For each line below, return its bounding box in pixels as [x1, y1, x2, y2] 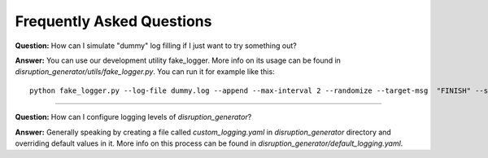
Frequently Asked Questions [15, 12, 212, 30]
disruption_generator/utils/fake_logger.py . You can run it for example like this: [15, 67, 276, 77]
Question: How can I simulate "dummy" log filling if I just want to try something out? [15, 41, 297, 50]
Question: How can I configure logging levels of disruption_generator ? [15, 112, 252, 122]
